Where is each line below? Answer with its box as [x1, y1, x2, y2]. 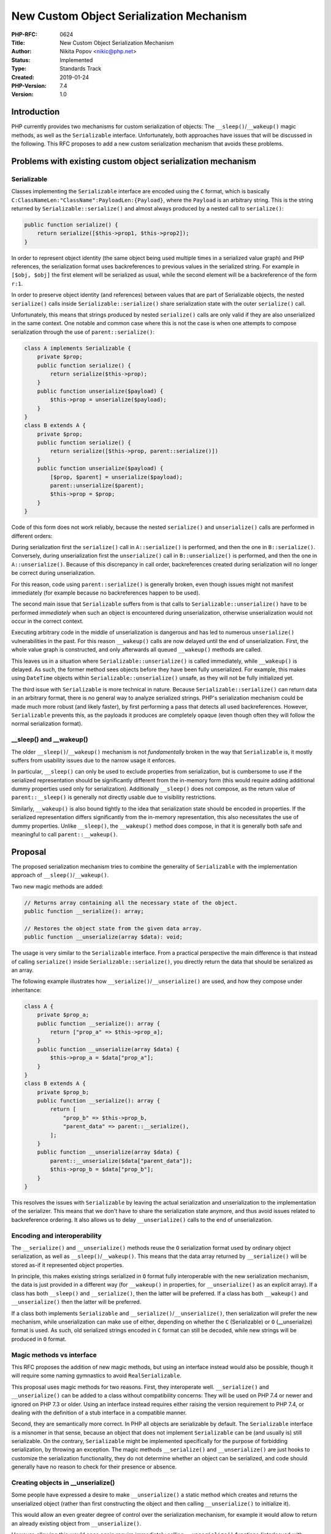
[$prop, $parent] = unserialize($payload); [50, 473, 183, 480]
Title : [11, 39, 26, 46]
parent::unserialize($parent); [50, 482, 144, 489]
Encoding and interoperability [11, 1231, 102, 1239]
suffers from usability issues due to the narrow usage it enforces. [11, 757, 176, 764]
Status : [11, 56, 31, 64]
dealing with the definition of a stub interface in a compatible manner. [11, 1409, 187, 1416]
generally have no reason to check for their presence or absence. [11, 1463, 177, 1471]
